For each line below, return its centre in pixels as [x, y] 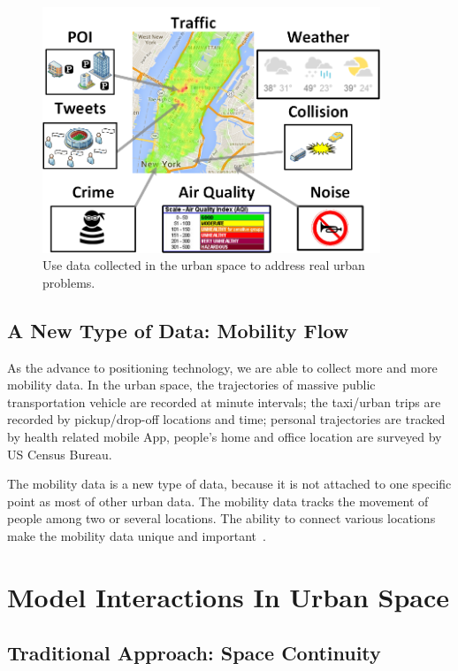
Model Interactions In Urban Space [228, 596]
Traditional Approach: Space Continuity [194, 653]
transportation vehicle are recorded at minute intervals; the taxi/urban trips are [224, 401]
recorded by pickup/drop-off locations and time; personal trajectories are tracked [226, 419]
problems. [69, 282]
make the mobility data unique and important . [137, 535]
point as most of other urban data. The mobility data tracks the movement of [218, 501]
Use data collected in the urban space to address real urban [204, 265]
